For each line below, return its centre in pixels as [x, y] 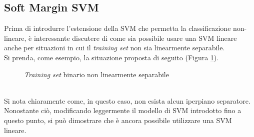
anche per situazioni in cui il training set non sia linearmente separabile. [114, 48]
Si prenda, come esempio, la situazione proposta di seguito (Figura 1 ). [111, 57]
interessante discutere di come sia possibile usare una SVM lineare [135, 38]
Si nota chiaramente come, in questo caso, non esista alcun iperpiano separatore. [127, 100]
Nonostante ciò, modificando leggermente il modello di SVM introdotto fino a [123, 110]
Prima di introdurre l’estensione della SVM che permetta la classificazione [117, 28]
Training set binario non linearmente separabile [96, 74]
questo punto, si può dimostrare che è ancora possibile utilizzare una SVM [118, 120]
